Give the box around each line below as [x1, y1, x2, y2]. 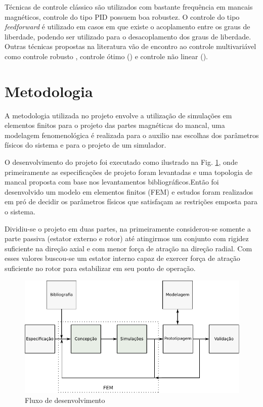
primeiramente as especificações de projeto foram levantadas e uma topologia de [5, 166, 253, 177]
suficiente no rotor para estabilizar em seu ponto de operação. [5, 263, 196, 273]
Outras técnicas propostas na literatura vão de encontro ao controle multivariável [5, 41, 256, 52]
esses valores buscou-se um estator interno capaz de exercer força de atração [5, 253, 240, 263]
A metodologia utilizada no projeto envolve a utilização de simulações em [5, 110, 232, 120]
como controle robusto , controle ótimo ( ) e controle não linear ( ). [5, 51, 208, 61]
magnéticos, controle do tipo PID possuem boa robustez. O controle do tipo [5, 11, 240, 22]
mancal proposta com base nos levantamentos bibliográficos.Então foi [5, 176, 219, 187]
